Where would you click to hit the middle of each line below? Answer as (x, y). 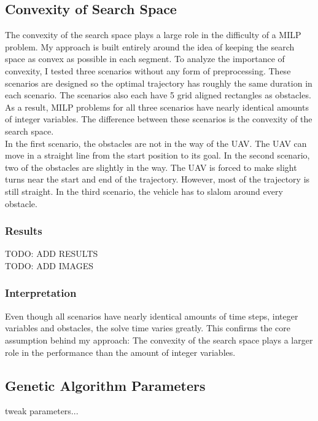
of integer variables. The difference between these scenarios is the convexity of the (159, 119)
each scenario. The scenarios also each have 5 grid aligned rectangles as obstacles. (158, 95)
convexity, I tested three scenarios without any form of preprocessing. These (148, 70)
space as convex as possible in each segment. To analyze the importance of (145, 59)
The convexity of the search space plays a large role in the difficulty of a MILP (153, 35)
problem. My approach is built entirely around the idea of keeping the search (150, 46)
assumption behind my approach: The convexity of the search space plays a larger (159, 340)
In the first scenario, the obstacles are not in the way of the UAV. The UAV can (156, 143)
